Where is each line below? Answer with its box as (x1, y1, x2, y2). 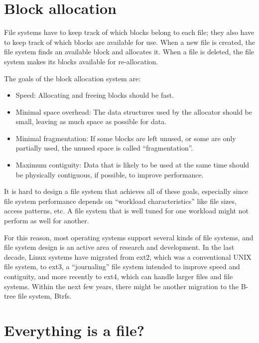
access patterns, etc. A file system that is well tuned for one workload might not (4, 205, 249, 216)
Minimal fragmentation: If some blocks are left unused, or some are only (15, 133, 236, 143)
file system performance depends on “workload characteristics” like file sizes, (4, 195, 237, 206)
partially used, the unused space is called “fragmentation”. (15, 143, 193, 153)
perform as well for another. (4, 215, 89, 226)
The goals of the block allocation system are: (4, 73, 141, 83)
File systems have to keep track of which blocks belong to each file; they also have (4, 27, 255, 37)
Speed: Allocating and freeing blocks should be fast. (15, 90, 174, 100)
